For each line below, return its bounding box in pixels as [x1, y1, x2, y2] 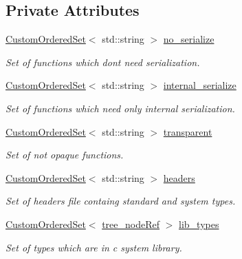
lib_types [179, 216, 219, 231]
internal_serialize [163, 78, 236, 92]
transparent [163, 124, 212, 138]
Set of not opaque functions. [5, 147, 124, 162]
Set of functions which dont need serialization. [5, 54, 200, 69]
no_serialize [163, 32, 214, 46]
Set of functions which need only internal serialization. [5, 101, 235, 115]
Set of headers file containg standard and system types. [5, 194, 236, 208]
